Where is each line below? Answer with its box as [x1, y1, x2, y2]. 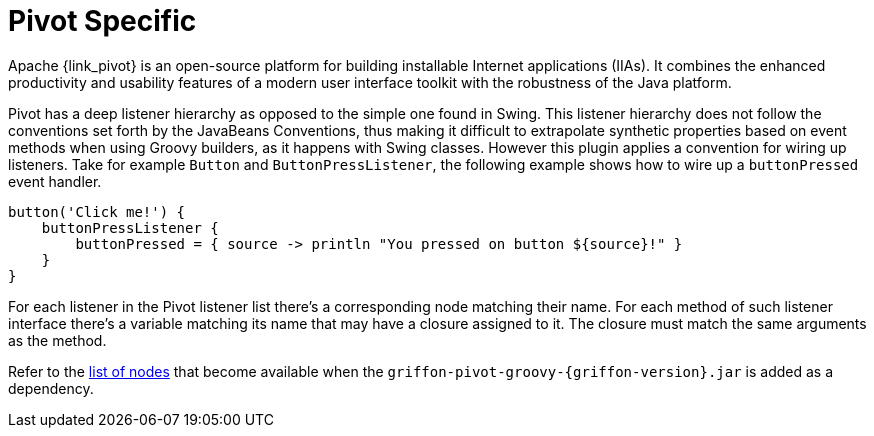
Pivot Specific [8, 4, 197, 38]
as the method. [8, 331, 107, 349]
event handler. [8, 172, 102, 190]
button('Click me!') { [8, 203, 186, 220]
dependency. [8, 379, 94, 397]
